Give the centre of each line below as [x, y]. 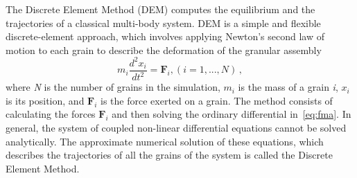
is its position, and [45, 100]
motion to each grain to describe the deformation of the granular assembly [164, 50]
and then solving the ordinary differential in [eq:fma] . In [232, 114]
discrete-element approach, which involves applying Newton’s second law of [165, 36]
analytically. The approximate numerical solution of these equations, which [165, 141]
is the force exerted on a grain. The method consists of [217, 100]
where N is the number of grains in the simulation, [113, 87]
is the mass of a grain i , [288, 87]
